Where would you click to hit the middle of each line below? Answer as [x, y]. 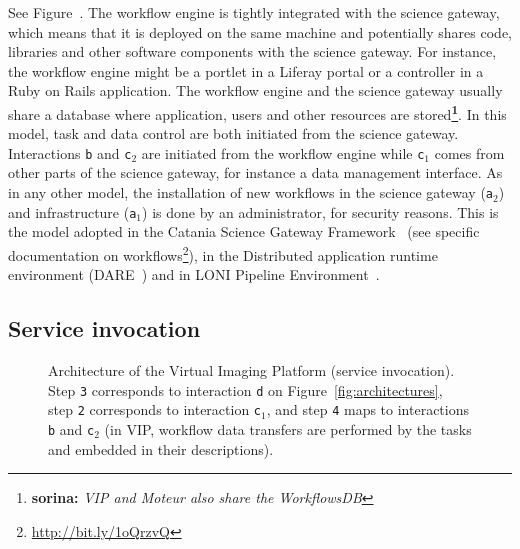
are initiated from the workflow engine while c [283, 152]
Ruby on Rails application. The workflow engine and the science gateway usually [255, 90]
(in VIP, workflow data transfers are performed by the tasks [288, 428]
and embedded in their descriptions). [161, 448]
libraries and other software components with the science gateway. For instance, [252, 51]
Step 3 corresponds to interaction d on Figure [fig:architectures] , [245, 389]
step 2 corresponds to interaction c [155, 409]
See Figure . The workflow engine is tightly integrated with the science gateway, [254, 12]
